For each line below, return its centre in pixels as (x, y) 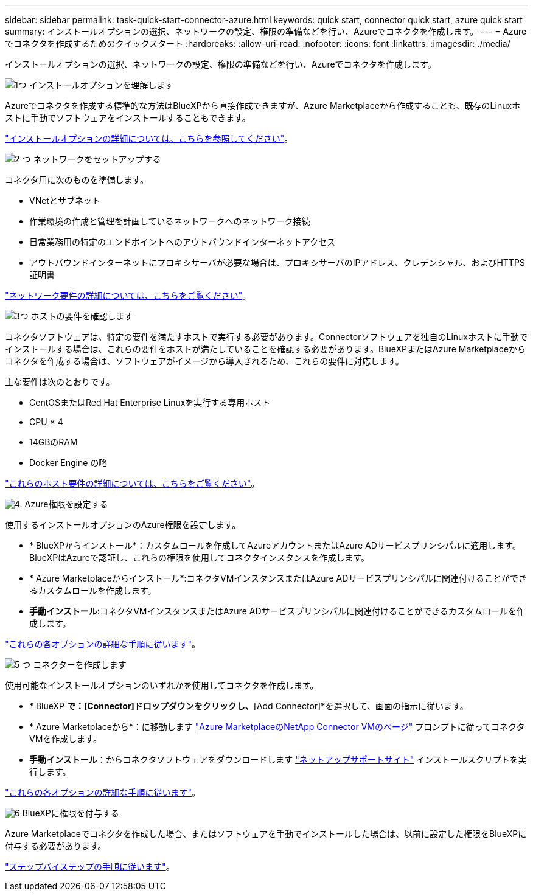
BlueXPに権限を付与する (71, 813)
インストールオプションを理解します (101, 85)
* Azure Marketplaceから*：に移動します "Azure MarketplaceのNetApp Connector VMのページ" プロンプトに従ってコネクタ (277, 727)
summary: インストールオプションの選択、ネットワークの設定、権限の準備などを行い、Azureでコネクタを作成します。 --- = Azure (266, 31)
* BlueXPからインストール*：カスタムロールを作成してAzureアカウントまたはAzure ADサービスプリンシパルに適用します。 (275, 545)
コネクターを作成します (80, 665)
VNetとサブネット (65, 200)
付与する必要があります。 (56, 846)
